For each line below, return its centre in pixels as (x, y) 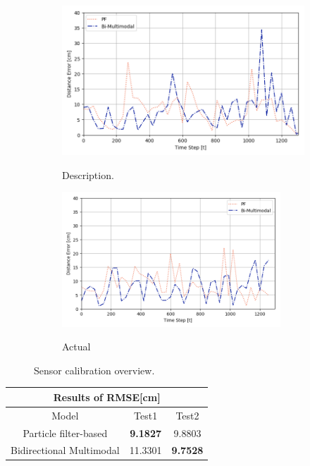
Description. (88, 174)
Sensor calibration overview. (94, 370)
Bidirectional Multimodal (65, 450)
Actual (76, 347)
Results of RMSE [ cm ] (107, 397)
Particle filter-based (65, 433)
